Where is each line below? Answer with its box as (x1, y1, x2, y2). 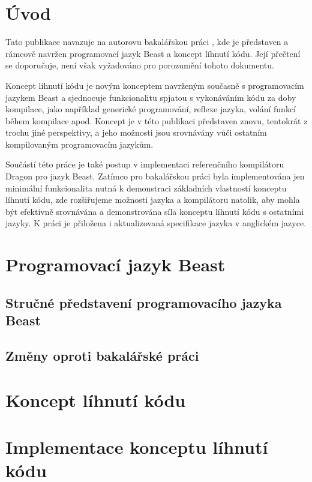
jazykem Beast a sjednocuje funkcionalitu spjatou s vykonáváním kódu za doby (5, 91, 296, 103)
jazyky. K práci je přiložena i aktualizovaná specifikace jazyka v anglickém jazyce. (5, 217, 307, 229)
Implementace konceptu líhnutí (5, 434, 268, 459)
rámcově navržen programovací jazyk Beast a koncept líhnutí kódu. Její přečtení (5, 47, 301, 59)
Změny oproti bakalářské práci (5, 346, 199, 364)
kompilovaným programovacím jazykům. (5, 137, 154, 150)
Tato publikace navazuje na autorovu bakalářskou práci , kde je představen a (5, 35, 289, 48)
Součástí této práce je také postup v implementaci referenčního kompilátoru (5, 158, 284, 170)
